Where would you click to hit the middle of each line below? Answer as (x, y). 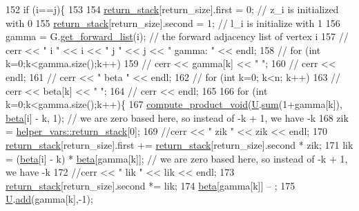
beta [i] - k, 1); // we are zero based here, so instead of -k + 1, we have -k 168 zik (177, 117)
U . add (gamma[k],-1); (49, 199)
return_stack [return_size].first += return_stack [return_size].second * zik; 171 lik (179, 144)
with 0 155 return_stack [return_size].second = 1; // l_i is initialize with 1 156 (173, 22)
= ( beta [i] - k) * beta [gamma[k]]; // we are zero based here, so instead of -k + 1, (177, 158)
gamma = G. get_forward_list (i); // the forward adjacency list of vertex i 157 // (177, 36)
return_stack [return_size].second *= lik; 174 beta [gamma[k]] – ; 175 (151, 185)
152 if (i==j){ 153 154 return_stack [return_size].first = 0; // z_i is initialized (172, 9)
